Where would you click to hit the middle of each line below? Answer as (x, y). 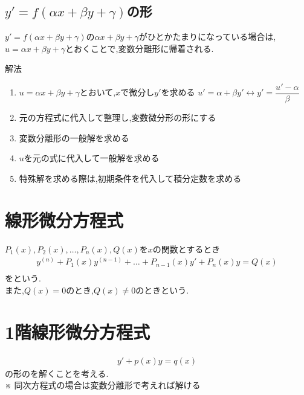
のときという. (162, 290)
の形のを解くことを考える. (57, 373)
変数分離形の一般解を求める (74, 137)
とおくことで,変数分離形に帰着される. (139, 48)
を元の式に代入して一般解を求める (92, 158)
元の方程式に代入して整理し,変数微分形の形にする (118, 117)
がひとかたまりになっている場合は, (207, 37)
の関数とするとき (186, 249)
